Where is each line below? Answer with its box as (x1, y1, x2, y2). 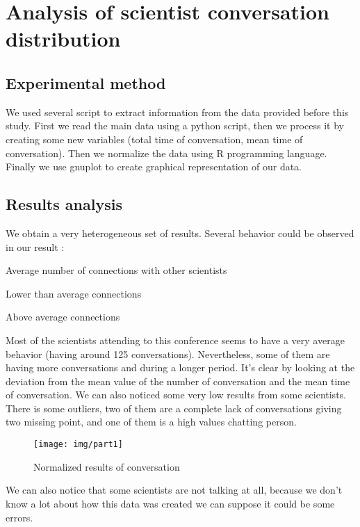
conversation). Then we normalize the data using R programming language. (6, 145, 327, 160)
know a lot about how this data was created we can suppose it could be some (6, 496, 335, 510)
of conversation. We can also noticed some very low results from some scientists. (6, 387, 346, 402)
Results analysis (6, 193, 122, 215)
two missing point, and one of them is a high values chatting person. (6, 414, 297, 429)
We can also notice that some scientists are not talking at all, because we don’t (6, 483, 343, 497)
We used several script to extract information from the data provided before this (6, 104, 349, 119)
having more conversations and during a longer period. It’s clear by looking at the (6, 360, 355, 375)
